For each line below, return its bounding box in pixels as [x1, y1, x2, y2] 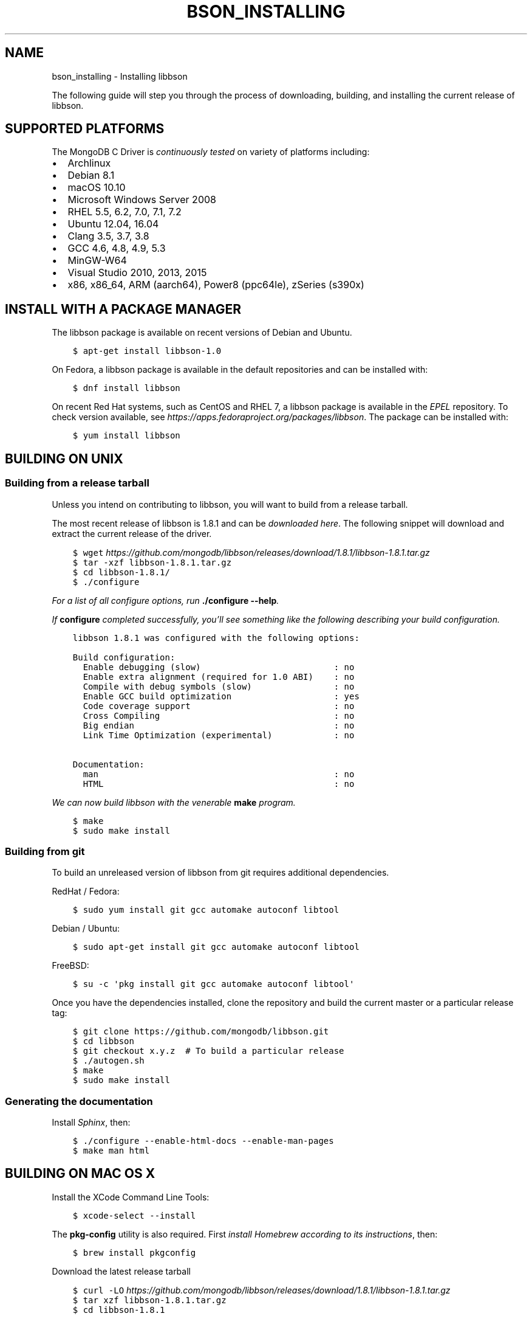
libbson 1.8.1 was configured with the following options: [72, 632, 360, 643]
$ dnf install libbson [72, 383, 180, 393]
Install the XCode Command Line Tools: [52, 1191, 210, 1202]
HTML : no [83, 778, 355, 789]
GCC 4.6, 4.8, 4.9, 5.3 [67, 242, 166, 255]
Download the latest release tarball [52, 1265, 191, 1276]
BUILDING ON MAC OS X [5, 1166, 155, 1182]
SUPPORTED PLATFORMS [5, 121, 165, 137]
